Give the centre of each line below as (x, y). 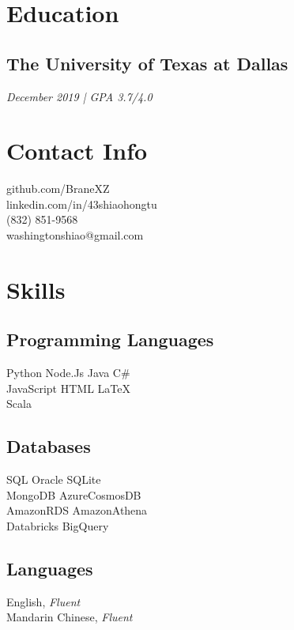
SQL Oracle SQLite (54, 479)
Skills (36, 289)
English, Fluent (43, 601)
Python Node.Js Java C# (68, 373)
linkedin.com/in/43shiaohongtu (82, 204)
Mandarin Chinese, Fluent (70, 617)
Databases (49, 446)
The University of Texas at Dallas (147, 63)
